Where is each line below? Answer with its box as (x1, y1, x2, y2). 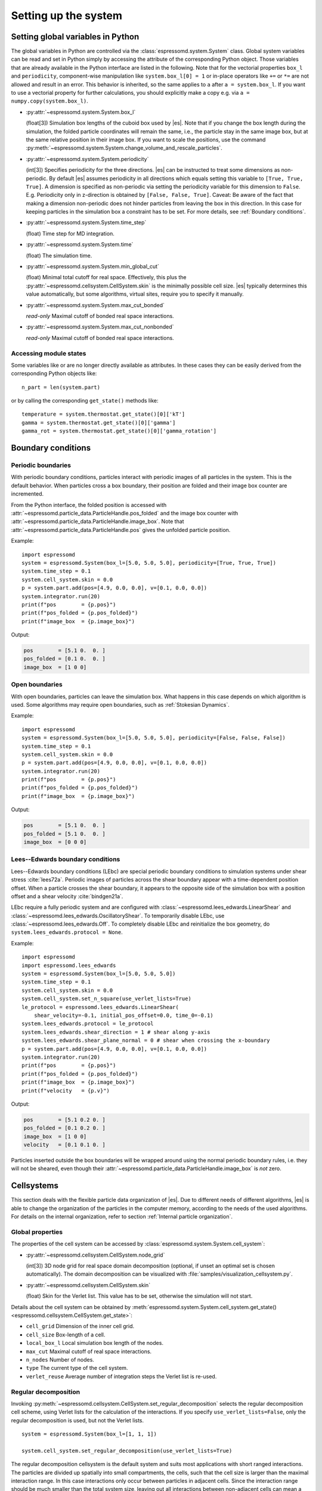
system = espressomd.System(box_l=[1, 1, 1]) (21, 1431, 157, 1437)
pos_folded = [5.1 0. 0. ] (23, 830, 106, 837)
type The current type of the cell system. (26, 1365, 128, 1372)
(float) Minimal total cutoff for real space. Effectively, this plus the (26, 274, 187, 281)
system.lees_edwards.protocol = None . (11, 929, 123, 936)
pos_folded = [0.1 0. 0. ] (23, 655, 106, 662)
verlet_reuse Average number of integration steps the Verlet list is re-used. (26, 1372, 217, 1380)
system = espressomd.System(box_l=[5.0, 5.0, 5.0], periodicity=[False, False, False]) (21, 734, 286, 741)
